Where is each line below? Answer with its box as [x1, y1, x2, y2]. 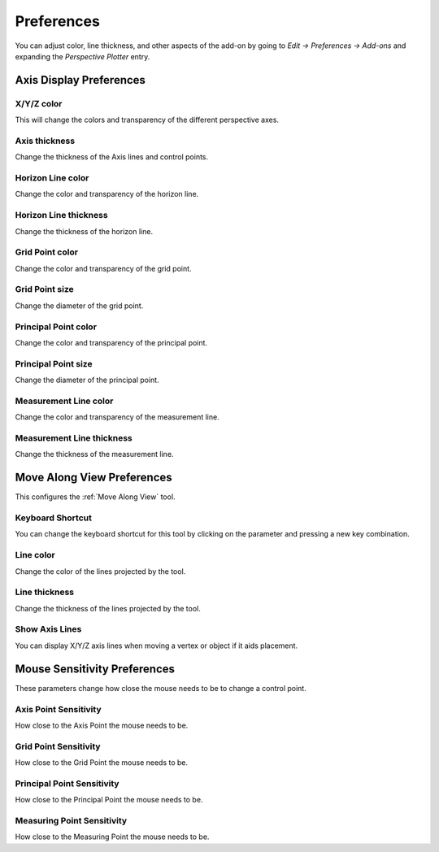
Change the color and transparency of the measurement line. [15, 412, 219, 422]
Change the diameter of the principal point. [15, 375, 159, 385]
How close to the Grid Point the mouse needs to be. [15, 758, 189, 767]
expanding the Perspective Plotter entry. [15, 51, 150, 61]
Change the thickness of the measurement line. [15, 450, 174, 459]
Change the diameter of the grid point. [15, 301, 144, 311]
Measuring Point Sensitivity [15, 815, 128, 826]
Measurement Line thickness [15, 432, 133, 443]
